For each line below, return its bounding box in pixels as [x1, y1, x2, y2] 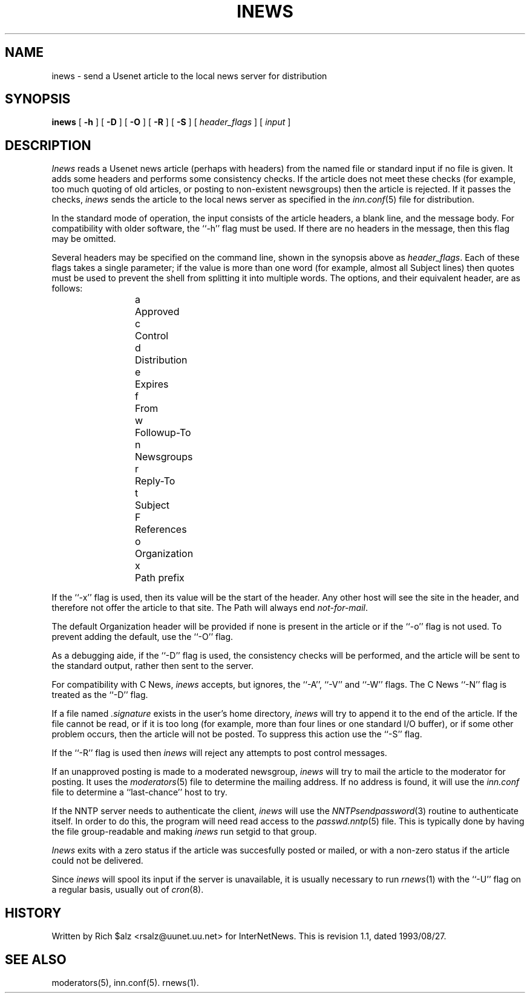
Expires [135, 378, 169, 391]
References [135, 523, 187, 536]
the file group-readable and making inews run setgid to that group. [51, 826, 317, 837]
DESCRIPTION [5, 137, 91, 153]
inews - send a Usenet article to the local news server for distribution [51, 70, 327, 81]
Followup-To [135, 426, 191, 439]
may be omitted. [51, 233, 116, 244]
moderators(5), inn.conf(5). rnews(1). [51, 977, 199, 988]
